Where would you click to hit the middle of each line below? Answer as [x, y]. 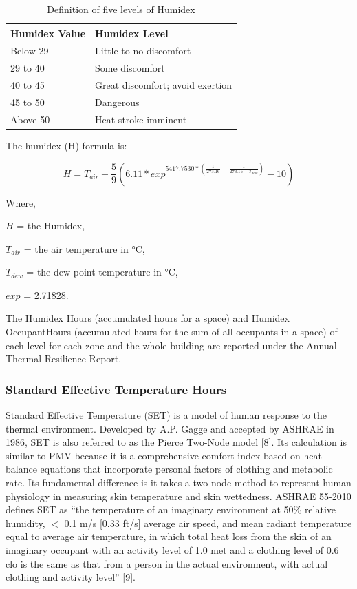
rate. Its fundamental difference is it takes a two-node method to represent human [178, 483]
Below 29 [30, 51]
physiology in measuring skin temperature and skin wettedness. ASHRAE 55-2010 [178, 496]
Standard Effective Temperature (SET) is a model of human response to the [166, 415]
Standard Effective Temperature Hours [116, 389]
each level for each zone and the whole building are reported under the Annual [171, 345]
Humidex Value [48, 33]
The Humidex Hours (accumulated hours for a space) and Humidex [148, 318]
